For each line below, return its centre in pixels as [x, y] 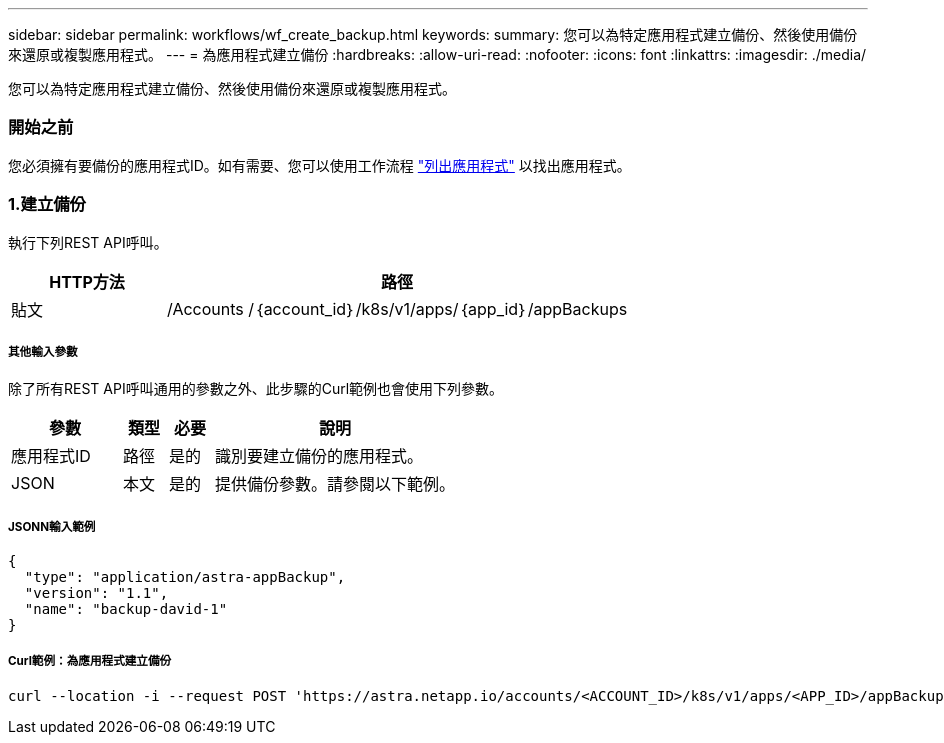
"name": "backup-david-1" [126, 609]
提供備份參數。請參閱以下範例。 [335, 484]
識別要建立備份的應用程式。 [319, 456]
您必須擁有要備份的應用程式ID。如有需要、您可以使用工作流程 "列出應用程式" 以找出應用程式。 [319, 165]
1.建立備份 [47, 204]
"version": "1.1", [96, 593]
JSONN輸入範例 [52, 526]
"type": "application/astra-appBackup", [185, 577]
